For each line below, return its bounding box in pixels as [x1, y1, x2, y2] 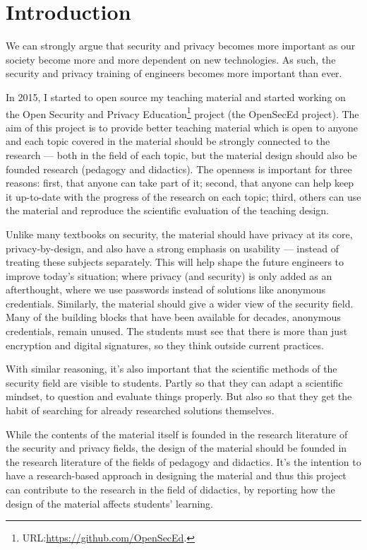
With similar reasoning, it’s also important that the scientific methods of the [6, 361, 337, 376]
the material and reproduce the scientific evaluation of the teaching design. [6, 203, 329, 218]
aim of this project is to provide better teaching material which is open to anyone [6, 119, 358, 134]
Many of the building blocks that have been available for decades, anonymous [6, 310, 341, 324]
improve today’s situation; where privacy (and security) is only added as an [6, 268, 332, 283]
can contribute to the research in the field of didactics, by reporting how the [6, 482, 335, 496]
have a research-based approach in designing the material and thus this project [6, 468, 347, 483]
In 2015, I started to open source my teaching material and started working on [6, 89, 346, 104]
